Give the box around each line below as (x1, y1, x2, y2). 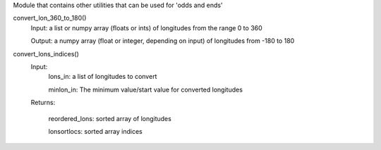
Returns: (30, 99, 56, 107)
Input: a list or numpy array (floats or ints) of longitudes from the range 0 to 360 (30, 23, 262, 32)
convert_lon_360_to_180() (13, 14, 87, 23)
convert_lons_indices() (13, 49, 79, 58)
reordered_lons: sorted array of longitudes (48, 114, 172, 123)
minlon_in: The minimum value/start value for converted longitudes (48, 85, 243, 94)
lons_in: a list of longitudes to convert (48, 73, 157, 81)
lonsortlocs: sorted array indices (48, 127, 143, 135)
